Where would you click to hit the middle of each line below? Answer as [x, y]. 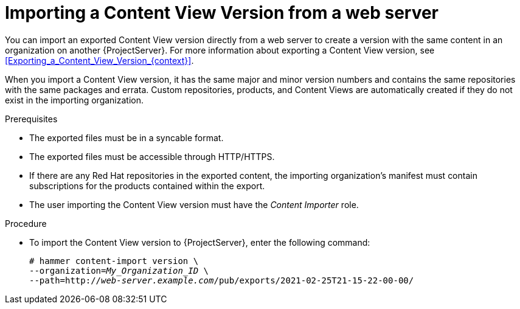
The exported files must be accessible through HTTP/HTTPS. [152, 156]
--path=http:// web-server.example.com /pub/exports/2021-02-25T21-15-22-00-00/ [222, 280]
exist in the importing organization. [75, 100]
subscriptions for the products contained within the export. [147, 186]
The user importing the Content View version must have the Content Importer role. [194, 204]
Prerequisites [31, 119]
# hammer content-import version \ [114, 261]
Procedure [26, 223]
